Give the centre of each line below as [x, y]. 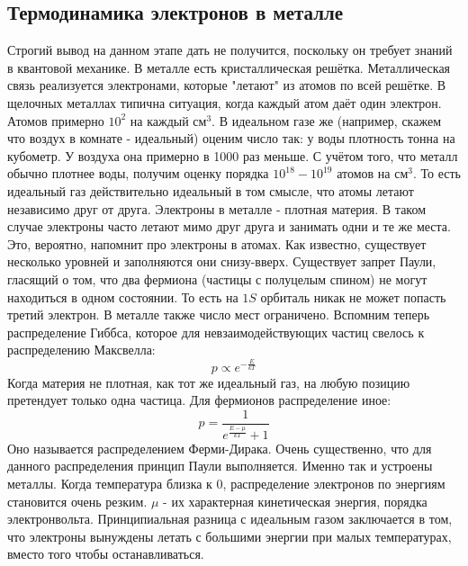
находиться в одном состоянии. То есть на [123, 296]
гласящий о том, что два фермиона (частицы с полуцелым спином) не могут [217, 279]
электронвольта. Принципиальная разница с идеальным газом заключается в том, [230, 519]
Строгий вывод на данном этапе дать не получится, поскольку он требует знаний [230, 50]
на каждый [159, 120]
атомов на [364, 173]
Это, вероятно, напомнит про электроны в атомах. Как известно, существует [217, 243]
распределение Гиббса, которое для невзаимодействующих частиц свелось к [216, 332]
